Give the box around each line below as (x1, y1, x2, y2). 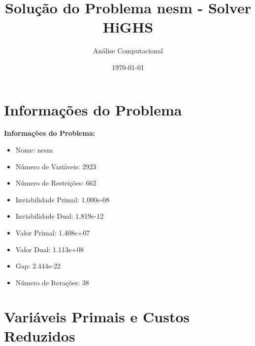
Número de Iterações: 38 (15, 277, 89, 287)
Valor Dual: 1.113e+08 (15, 244, 84, 254)
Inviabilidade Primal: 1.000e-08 (15, 194, 110, 204)
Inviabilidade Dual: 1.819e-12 (15, 211, 104, 221)
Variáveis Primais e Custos (4, 306, 190, 326)
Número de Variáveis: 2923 (15, 161, 96, 171)
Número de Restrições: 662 (15, 178, 96, 188)
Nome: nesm (15, 145, 53, 155)
